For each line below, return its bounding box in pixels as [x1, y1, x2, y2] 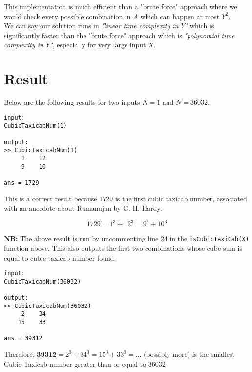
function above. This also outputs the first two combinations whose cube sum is [4, 242, 242, 253]
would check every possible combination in [4, 11, 131, 21]
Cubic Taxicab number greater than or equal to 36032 [4, 358, 166, 369]
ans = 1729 [4, 179, 39, 186]
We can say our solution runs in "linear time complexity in [4, 21, 179, 31]
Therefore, [4, 349, 35, 359]
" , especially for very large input [50, 40, 146, 50]
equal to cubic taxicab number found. [4, 252, 116, 263]
